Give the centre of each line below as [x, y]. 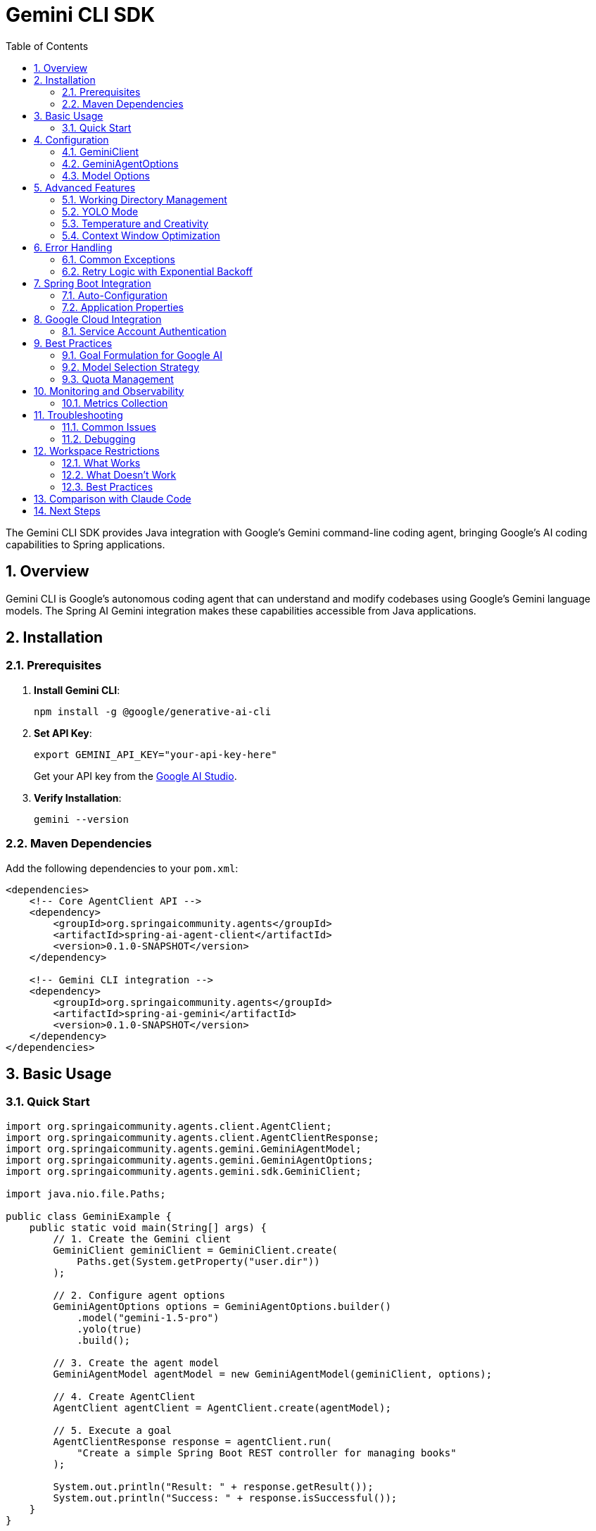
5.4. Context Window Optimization [141, 235]
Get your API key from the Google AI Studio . [135, 776]
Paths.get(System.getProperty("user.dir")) [198, 1261]
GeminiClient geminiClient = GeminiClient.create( [196, 1250]
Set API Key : [63, 733]
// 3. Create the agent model [136, 1362]
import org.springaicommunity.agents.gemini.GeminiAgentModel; [184, 1148]
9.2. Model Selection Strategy [131, 367]
